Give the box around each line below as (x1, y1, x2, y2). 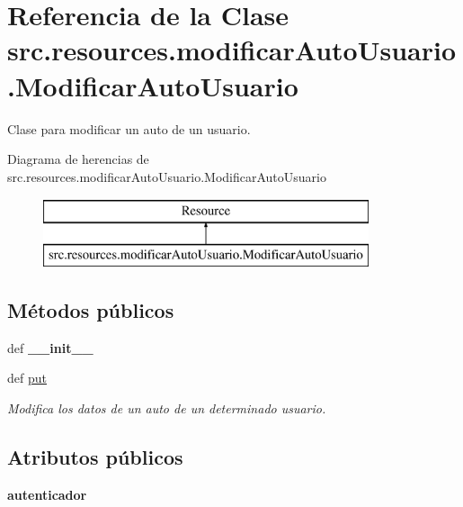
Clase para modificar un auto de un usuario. (7, 119, 251, 138)
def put (7, 368, 47, 387)
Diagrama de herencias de (7, 149, 149, 168)
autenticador (7, 484, 87, 503)
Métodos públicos (7, 295, 174, 323)
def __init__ (7, 338, 93, 357)
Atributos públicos (7, 442, 183, 470)
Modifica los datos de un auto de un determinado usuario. (7, 398, 326, 417)
